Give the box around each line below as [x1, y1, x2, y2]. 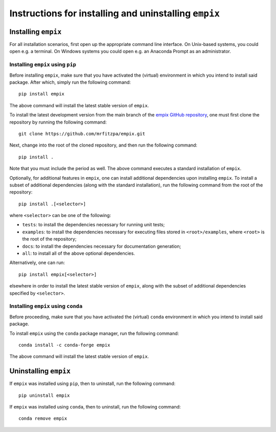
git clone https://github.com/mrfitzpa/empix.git [18, 131, 146, 136]
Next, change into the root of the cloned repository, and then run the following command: [9, 142, 198, 148]
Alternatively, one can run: [9, 259, 65, 266]
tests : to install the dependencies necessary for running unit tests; [22, 222, 165, 228]
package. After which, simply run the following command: [9, 79, 131, 85]
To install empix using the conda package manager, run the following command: [9, 330, 179, 337]
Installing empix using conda [9, 303, 83, 310]
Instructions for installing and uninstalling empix [9, 8, 220, 19]
